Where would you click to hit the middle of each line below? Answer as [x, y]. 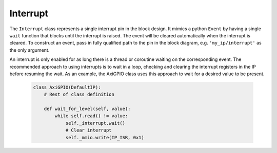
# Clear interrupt [89, 130]
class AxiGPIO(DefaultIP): [67, 87]
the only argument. [29, 50]
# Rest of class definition [79, 94]
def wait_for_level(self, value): [87, 109]
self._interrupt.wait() [95, 123]
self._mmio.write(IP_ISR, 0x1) [105, 137]
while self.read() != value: [91, 116]
